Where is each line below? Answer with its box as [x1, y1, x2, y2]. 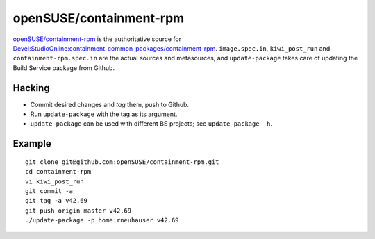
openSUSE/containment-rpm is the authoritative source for [12, 35, 182, 43]
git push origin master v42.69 [25, 206, 132, 215]
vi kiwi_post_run [25, 177, 84, 186]
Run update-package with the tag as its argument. [30, 110, 178, 118]
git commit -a [25, 187, 73, 195]
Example [12, 138, 51, 149]
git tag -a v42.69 [25, 197, 88, 205]
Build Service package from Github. [12, 63, 115, 72]
